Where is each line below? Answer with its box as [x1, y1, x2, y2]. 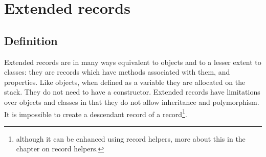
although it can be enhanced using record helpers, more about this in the [16, 133, 246, 144]
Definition [4, 32, 58, 48]
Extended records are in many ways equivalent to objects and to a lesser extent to [4, 56, 261, 67]
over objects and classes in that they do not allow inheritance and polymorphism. [4, 96, 259, 107]
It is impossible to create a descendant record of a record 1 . [4, 107, 187, 119]
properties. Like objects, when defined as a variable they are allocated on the [4, 76, 246, 87]
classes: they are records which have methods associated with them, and [4, 66, 230, 77]
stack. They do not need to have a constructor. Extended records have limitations [4, 86, 260, 97]
